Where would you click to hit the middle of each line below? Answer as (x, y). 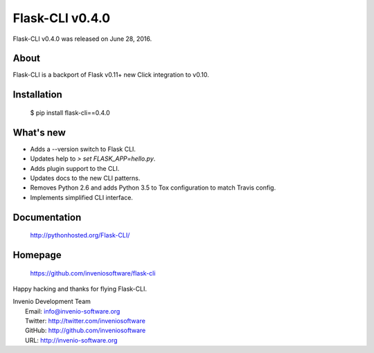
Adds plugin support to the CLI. (75, 168)
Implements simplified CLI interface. (81, 197)
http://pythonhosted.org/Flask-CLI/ (80, 235)
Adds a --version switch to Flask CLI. (83, 149)
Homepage (37, 255)
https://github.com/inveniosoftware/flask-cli (93, 273)
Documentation (47, 217)
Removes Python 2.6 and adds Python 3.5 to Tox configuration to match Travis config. (153, 188)
